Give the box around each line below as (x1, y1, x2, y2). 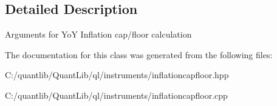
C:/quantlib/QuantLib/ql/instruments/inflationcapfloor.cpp (5, 88, 228, 101)
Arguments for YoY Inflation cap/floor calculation (5, 28, 192, 41)
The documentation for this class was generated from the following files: (5, 48, 273, 61)
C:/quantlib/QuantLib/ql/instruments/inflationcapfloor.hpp (5, 68, 229, 81)
